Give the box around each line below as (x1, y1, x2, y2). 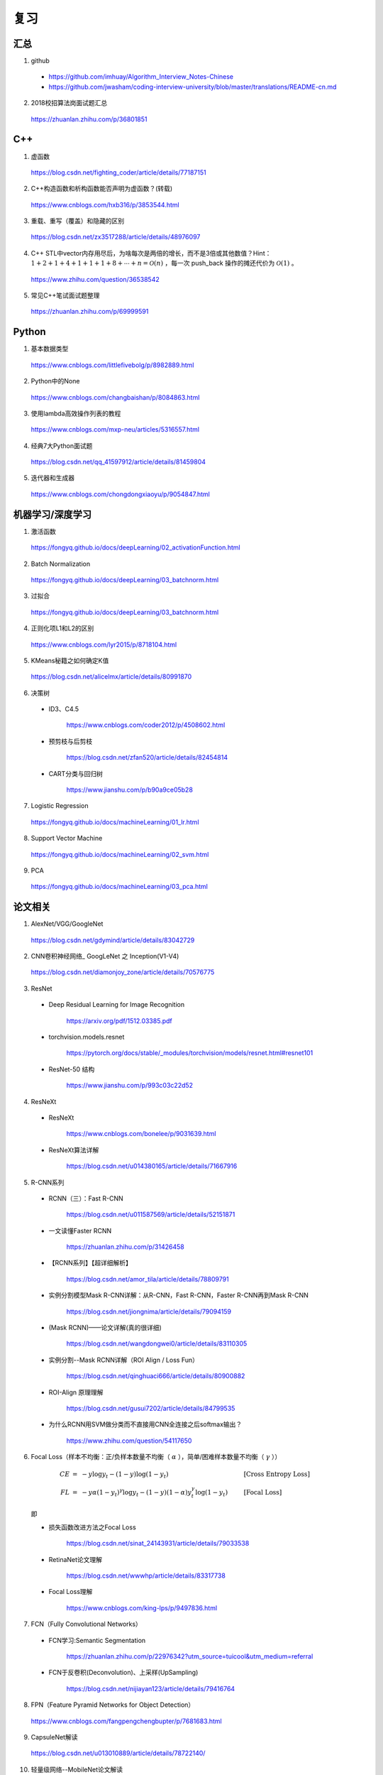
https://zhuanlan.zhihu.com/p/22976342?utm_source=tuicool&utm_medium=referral (66, 1652, 313, 1661)
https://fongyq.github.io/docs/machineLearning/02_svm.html (30, 850, 209, 858)
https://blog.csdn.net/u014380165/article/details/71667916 (66, 1162, 238, 1171)
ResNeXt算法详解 (48, 1145, 99, 1154)
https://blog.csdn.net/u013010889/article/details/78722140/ (30, 1749, 206, 1757)
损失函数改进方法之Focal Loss (48, 1523, 136, 1531)
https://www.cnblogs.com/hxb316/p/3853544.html (30, 200, 180, 209)
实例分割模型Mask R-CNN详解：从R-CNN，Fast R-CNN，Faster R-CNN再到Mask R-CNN (48, 1291, 309, 1299)
